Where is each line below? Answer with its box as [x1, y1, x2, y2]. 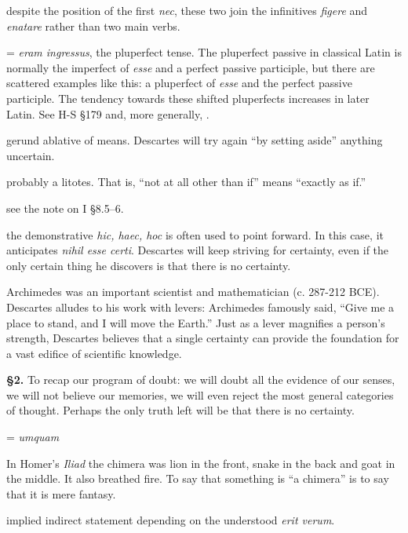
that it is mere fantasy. [6, 485, 116, 502]
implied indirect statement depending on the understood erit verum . [6, 512, 335, 528]
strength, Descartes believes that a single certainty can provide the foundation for [6, 330, 399, 346]
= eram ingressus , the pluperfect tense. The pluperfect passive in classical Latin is [6, 44, 402, 60]
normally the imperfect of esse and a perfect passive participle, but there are [6, 59, 375, 75]
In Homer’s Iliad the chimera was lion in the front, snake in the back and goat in [6, 455, 395, 471]
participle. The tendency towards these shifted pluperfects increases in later [6, 89, 370, 106]
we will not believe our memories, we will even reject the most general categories [6, 386, 394, 403]
